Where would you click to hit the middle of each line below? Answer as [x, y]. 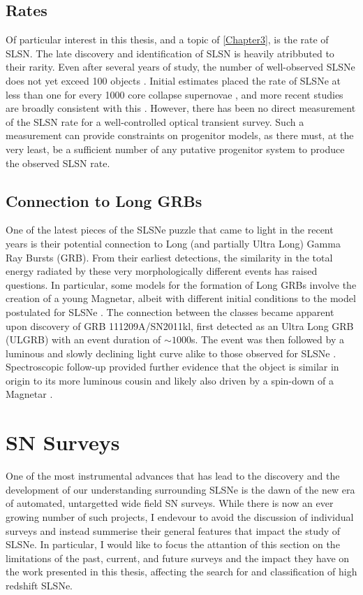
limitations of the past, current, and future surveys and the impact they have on [178, 558]
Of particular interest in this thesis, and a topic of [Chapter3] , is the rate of [167, 40]
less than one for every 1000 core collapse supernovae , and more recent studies [175, 94]
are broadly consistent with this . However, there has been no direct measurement [181, 108]
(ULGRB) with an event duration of [83, 339]
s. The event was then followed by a [267, 339]
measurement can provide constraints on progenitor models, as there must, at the [180, 135]
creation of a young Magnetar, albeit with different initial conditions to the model [181, 298]
